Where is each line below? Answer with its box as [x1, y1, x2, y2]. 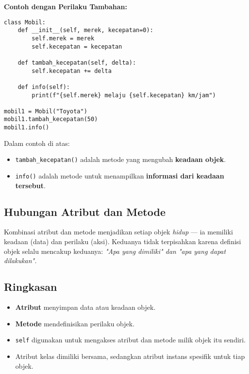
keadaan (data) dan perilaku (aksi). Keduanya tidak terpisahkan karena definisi [4, 236, 241, 247]
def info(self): [17, 83, 70, 90]
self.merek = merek [32, 35, 95, 42]
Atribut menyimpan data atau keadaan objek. [15, 302, 156, 312]
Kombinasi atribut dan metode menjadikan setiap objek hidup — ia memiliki [4, 227, 233, 237]
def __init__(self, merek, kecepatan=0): [17, 27, 153, 34]
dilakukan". [4, 255, 37, 266]
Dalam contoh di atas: [4, 138, 70, 148]
